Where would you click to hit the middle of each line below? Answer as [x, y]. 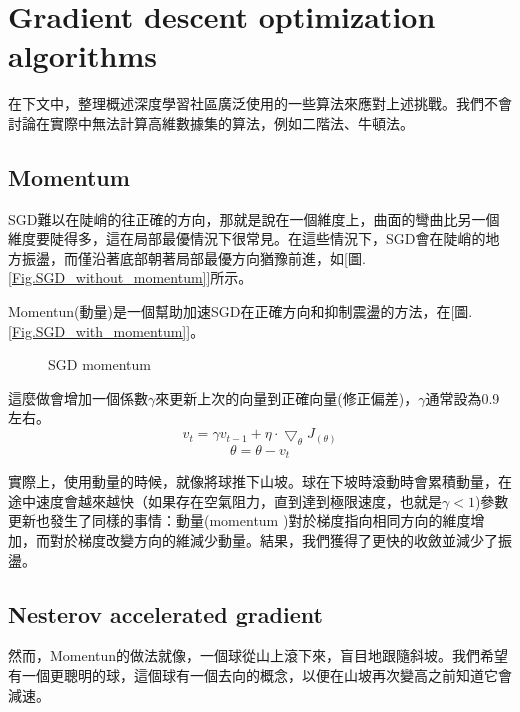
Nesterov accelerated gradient [165, 613]
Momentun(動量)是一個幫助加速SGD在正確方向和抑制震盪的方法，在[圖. [240, 311]
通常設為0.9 [462, 397]
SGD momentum [99, 364]
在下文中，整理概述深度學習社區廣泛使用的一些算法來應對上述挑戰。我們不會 [260, 103]
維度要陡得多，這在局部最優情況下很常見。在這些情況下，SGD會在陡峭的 [247, 238]
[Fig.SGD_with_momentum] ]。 [106, 330]
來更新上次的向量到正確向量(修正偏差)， [287, 397]
